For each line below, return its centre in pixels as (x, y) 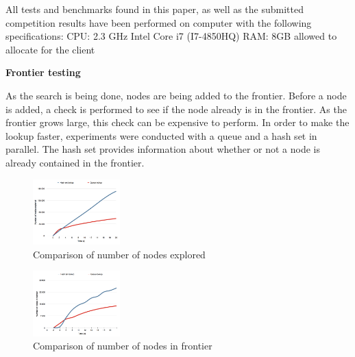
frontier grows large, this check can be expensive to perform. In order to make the (177, 122)
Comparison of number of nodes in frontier (123, 346)
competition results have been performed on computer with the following (159, 22)
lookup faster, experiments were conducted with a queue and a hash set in (161, 135)
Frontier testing (43, 72)
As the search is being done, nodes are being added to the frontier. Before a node (176, 95)
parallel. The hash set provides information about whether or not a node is (163, 149)
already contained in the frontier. (75, 162)
